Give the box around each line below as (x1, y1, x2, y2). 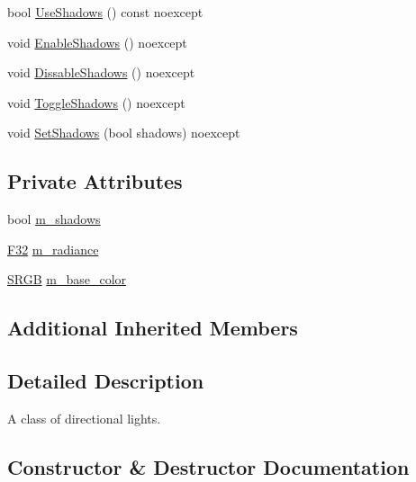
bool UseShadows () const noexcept (7, 3, 203, 21)
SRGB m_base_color (7, 270, 127, 289)
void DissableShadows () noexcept (7, 63, 195, 82)
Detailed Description (7, 367, 204, 395)
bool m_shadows (7, 210, 101, 228)
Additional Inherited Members (7, 314, 298, 342)
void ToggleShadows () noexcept (7, 93, 185, 112)
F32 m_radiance (7, 239, 99, 258)
